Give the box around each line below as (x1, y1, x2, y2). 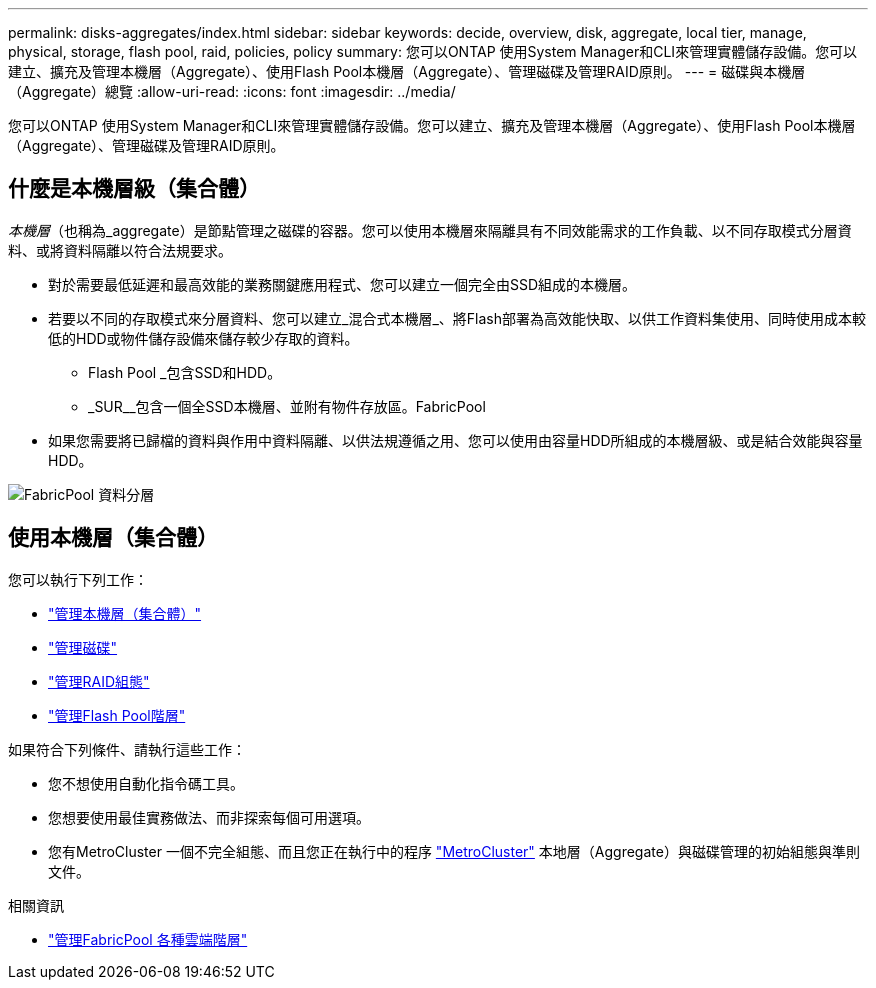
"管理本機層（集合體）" (48, 604, 202, 622)
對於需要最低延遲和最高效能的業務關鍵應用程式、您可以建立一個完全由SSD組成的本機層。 (48, 275, 637, 293)
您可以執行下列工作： (8, 570, 148, 588)
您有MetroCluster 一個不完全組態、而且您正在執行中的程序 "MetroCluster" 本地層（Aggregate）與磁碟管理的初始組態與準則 (48, 842, 860, 860)
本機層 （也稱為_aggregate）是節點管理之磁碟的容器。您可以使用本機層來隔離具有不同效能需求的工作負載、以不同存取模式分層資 (8, 221, 852, 239)
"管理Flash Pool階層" (48, 706, 186, 724)
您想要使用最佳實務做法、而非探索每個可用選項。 (48, 808, 370, 826)
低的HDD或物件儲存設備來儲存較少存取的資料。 (48, 329, 359, 347)
